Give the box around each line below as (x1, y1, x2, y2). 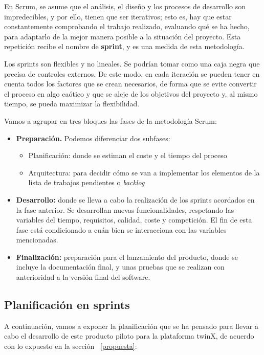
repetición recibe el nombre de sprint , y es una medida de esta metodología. (4, 41, 245, 52)
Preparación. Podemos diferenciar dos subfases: (16, 132, 170, 143)
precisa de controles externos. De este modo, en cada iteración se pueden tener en (4, 68, 260, 79)
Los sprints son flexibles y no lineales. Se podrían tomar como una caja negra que (4, 58, 260, 69)
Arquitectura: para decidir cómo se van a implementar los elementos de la (28, 167, 260, 177)
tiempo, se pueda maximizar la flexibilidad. (4, 98, 140, 109)
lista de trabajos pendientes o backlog (28, 177, 145, 188)
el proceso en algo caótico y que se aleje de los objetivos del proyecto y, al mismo (4, 88, 258, 99)
